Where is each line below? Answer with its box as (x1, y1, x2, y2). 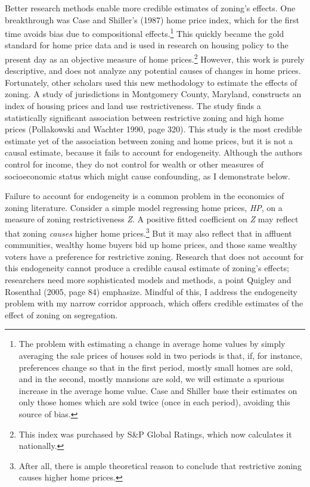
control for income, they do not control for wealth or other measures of (5, 158, 264, 170)
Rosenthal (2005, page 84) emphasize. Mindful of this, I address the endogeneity (5, 285, 298, 297)
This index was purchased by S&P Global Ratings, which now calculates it (18, 427, 292, 440)
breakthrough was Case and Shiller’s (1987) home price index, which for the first (5, 13, 300, 26)
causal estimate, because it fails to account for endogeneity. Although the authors (5, 146, 303, 159)
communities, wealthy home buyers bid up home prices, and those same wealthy (5, 238, 297, 251)
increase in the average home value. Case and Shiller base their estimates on (18, 384, 297, 396)
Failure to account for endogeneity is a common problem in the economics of (5, 190, 284, 202)
